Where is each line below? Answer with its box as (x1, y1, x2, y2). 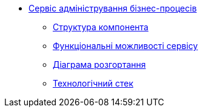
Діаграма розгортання (53, 59, 146, 70)
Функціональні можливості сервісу (53, 41, 198, 51)
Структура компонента (53, 22, 148, 32)
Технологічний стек (53, 78, 133, 88)
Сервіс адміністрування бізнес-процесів (28, 3, 197, 13)
